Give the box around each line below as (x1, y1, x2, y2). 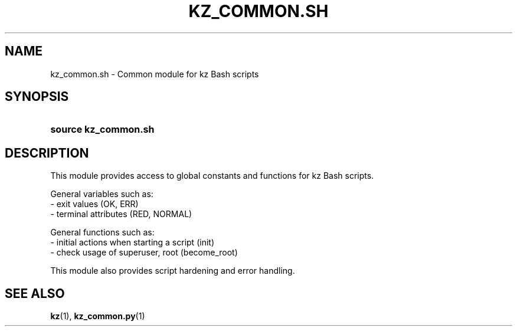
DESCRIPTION (5, 145, 89, 160)
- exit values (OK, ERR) (50, 199, 139, 209)
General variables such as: (50, 189, 153, 199)
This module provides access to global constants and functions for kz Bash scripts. (50, 171, 374, 181)
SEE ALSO (5, 286, 65, 301)
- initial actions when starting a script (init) (50, 237, 214, 248)
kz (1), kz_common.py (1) (50, 311, 145, 322)
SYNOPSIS (5, 89, 69, 104)
